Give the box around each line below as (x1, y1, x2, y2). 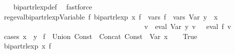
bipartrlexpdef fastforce (13, 1, 92, 11)
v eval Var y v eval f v (144, 21, 231, 31)
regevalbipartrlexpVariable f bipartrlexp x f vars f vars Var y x (4, 11, 218, 21)
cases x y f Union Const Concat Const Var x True (4, 30, 197, 41)
